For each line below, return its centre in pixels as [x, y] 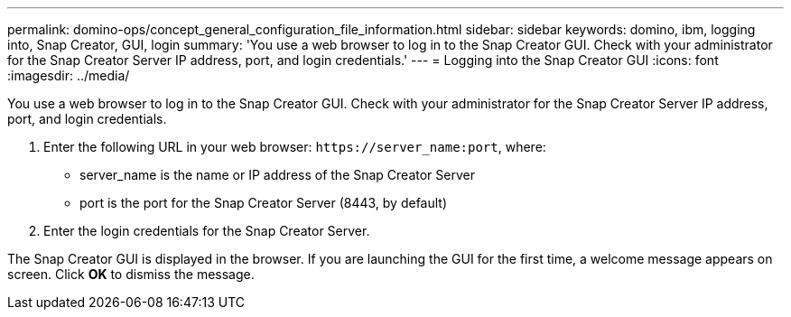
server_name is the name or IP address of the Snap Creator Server [277, 175]
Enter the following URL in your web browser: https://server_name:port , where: [295, 147]
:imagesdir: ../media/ [69, 75]
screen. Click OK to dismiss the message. [131, 274]
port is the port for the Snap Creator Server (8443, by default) [264, 203]
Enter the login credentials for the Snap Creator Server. [207, 231]
